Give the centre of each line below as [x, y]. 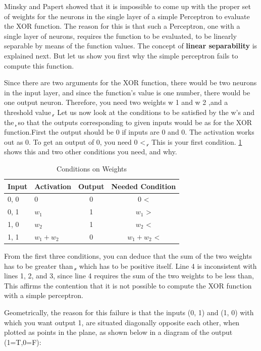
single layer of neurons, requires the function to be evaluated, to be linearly [120, 36]
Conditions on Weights [92, 168]
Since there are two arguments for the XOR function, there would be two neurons [130, 82]
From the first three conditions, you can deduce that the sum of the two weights [128, 255]
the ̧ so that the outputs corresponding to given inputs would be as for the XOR [128, 122]
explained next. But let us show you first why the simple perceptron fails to [121, 55]
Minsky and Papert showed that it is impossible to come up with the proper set [127, 6]
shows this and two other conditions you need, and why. [91, 152]
